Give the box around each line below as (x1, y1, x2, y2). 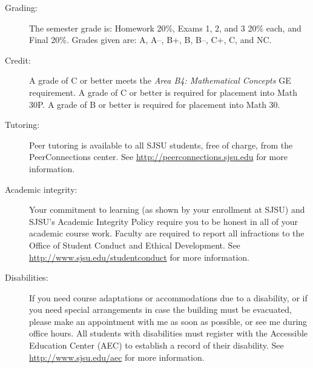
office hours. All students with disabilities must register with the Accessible (29, 327, 308, 340)
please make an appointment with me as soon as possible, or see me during (29, 315, 308, 327)
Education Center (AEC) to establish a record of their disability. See (29, 339, 284, 352)
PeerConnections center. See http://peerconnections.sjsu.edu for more (29, 150, 288, 163)
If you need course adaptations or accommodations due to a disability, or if (29, 291, 308, 304)
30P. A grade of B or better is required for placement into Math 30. (29, 98, 280, 110)
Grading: (5, 1, 38, 13)
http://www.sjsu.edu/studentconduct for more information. (29, 250, 250, 263)
